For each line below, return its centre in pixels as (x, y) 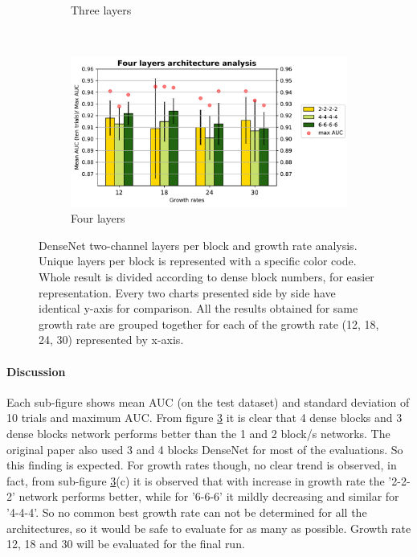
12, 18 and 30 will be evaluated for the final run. (126, 544)
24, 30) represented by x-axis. (111, 340)
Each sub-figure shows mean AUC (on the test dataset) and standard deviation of (208, 401)
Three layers (101, 10)
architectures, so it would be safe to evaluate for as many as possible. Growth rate (209, 528)
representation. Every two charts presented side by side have (187, 292)
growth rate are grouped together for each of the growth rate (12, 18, (209, 324)
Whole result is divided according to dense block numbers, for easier (206, 277)
